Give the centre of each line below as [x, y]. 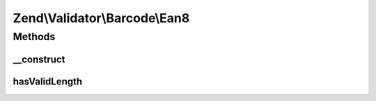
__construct [39, 59]
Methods [34, 37]
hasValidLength [48, 81]
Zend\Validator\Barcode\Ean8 [101, 18]
